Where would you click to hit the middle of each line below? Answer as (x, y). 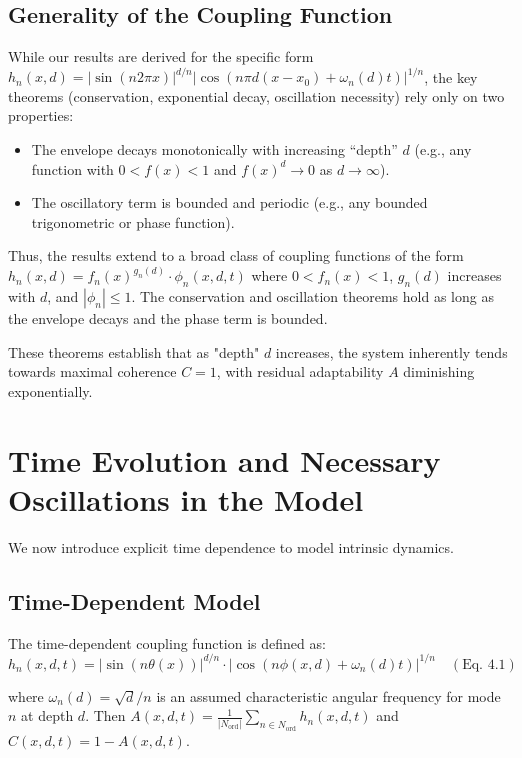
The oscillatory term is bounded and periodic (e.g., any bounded (229, 202)
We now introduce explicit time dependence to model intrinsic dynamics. (231, 546)
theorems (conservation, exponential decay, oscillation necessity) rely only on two (256, 95)
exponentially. (50, 391)
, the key (451, 76)
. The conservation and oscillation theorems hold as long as (312, 296)
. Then (105, 715)
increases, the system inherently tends (391, 351)
